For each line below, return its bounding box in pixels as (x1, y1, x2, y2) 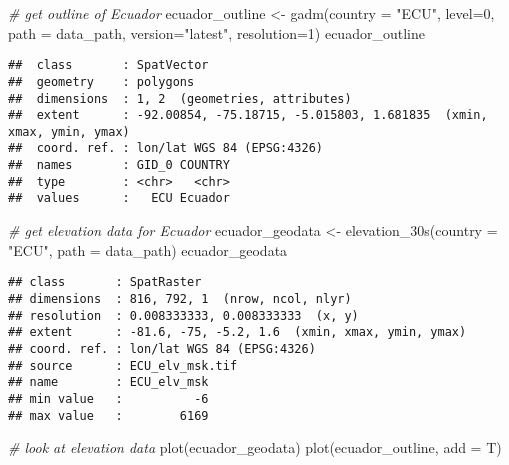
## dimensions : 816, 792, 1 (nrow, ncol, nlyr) (8, 291, 352, 306)
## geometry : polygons (8, 74, 195, 89)
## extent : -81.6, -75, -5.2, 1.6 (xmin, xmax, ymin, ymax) (8, 325, 467, 340)
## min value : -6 (8, 391, 209, 406)
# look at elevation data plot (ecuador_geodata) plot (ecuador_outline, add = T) (8, 437, 502, 458)
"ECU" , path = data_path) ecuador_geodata (8, 239, 288, 260)
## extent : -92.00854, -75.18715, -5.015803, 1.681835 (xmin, (8, 108, 488, 123)
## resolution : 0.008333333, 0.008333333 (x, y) (8, 308, 359, 323)
